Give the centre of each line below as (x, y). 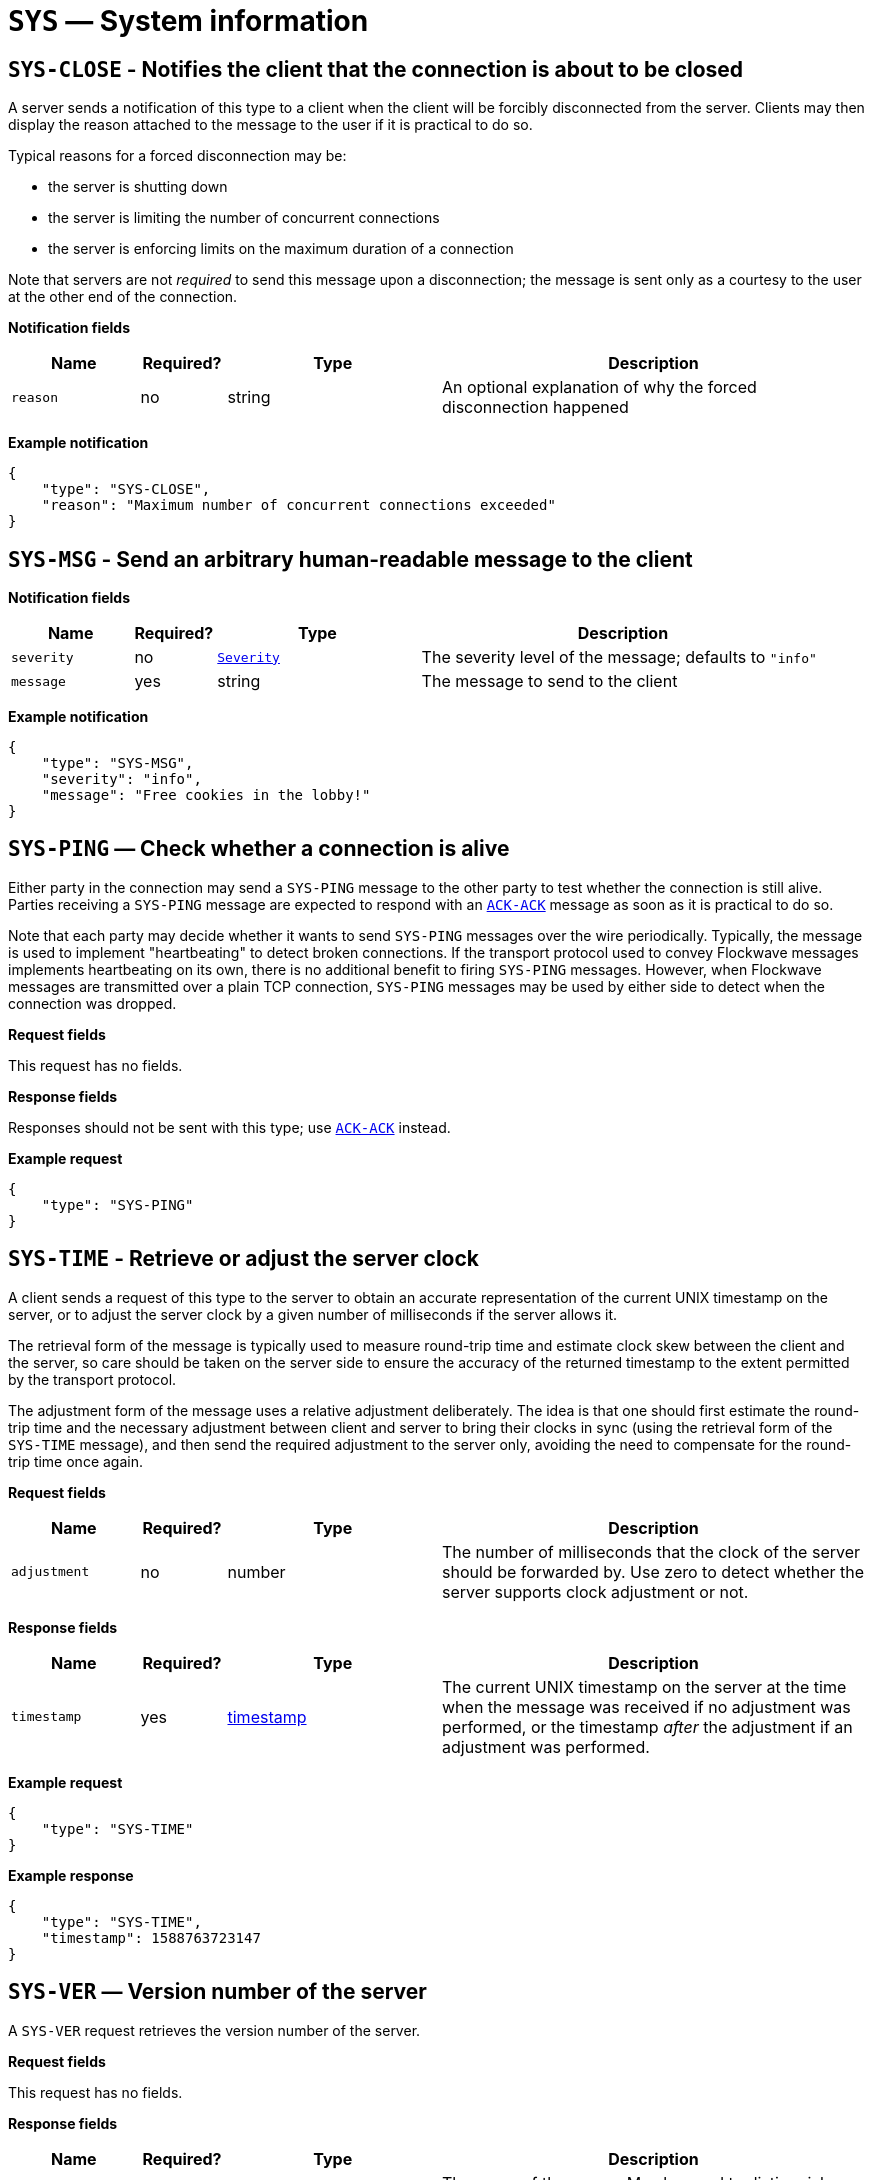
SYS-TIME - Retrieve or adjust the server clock (244, 1259)
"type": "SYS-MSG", (117, 763)
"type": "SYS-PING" (117, 1204)
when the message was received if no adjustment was (646, 1706)
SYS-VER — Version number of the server (217, 1992)
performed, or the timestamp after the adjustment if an (647, 1726)
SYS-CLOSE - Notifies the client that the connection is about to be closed (376, 69)
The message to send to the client (549, 681)
